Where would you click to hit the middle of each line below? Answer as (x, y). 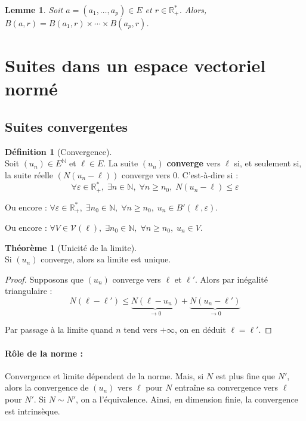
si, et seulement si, (268, 163)
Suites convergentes (67, 126)
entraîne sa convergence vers (227, 387)
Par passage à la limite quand (59, 329)
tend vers (140, 329)
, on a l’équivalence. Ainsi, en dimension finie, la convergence (187, 399)
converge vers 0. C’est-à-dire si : (180, 174)
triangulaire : (29, 291)
